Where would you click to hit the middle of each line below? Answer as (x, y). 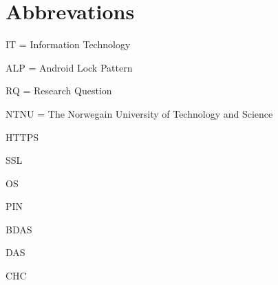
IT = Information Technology (68, 44)
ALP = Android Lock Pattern (69, 67)
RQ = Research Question (59, 91)
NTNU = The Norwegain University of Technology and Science (139, 113)
